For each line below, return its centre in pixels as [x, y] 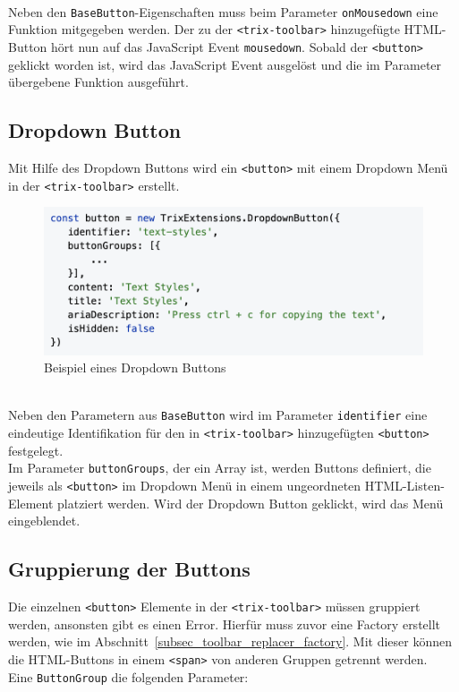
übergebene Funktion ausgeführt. [98, 82]
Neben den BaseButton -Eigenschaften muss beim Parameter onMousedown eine [223, 11]
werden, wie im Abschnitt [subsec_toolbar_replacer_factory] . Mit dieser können [230, 641]
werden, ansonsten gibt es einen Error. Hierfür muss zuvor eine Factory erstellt [225, 624]
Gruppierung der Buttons [129, 569]
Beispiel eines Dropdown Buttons [135, 367]
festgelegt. [36, 450]
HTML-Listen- [404, 486]
